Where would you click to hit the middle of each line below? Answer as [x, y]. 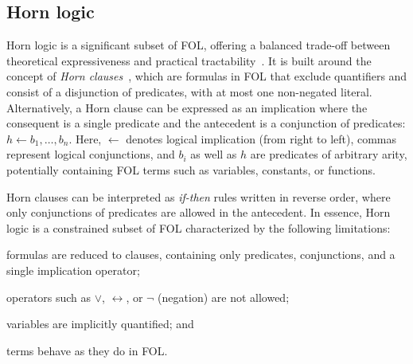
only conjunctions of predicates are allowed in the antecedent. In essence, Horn [199, 212]
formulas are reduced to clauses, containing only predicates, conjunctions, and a [201, 254]
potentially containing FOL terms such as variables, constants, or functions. [191, 169]
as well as [214, 154]
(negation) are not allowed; [224, 297]
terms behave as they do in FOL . [87, 350]
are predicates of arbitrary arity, [329, 154]
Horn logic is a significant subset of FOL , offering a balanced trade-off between [199, 45]
